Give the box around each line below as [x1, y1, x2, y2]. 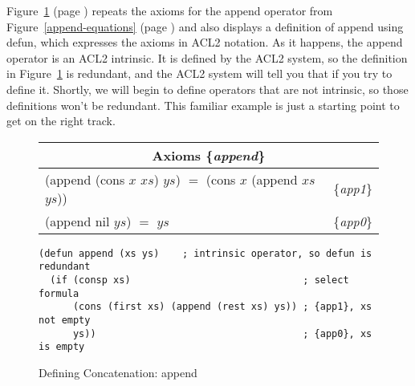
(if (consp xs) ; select [50, 274, 349, 286]
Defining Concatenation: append [39, 364, 197, 380]
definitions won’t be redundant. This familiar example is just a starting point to [6, 96, 400, 113]
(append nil [45, 211, 110, 230]
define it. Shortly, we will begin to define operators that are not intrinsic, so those [6, 80, 409, 97]
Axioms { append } [152, 145, 266, 165]
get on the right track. [6, 112, 116, 129]
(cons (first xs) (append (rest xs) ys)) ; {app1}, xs [72, 301, 372, 313]
